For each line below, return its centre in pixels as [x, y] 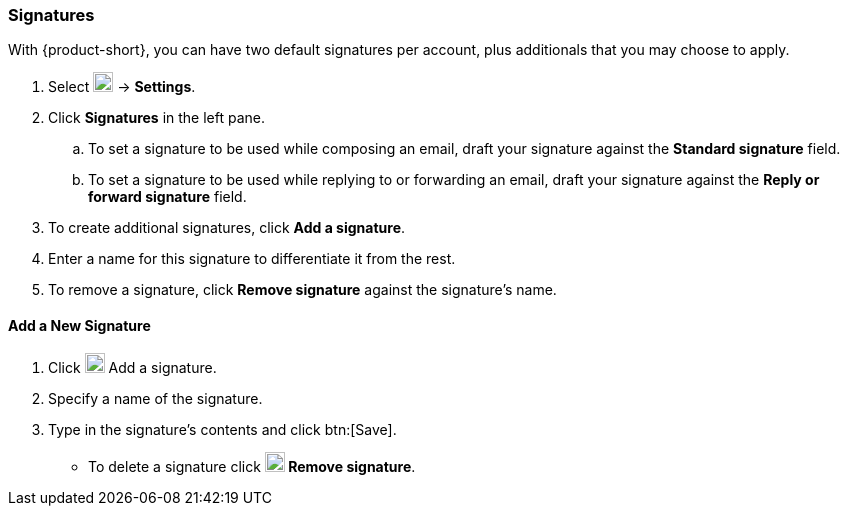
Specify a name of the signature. [155, 398]
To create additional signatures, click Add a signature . [227, 228]
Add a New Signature [79, 325]
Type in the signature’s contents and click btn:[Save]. [222, 429]
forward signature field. [167, 197]
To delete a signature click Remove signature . [252, 466]
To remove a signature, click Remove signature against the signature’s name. [302, 290]
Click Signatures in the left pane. [156, 118]
